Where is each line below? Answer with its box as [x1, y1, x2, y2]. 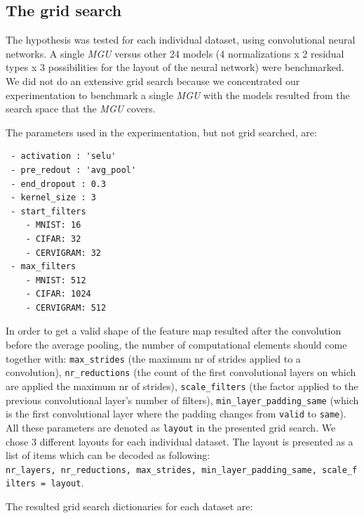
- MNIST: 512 [25, 275, 86, 285]
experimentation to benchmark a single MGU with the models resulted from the [6, 87, 350, 102]
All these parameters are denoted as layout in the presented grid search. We [6, 420, 336, 434]
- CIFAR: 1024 [25, 289, 91, 299]
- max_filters [11, 261, 76, 272]
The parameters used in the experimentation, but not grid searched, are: [6, 124, 317, 139]
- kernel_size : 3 [11, 193, 96, 203]
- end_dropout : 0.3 [11, 179, 107, 189]
